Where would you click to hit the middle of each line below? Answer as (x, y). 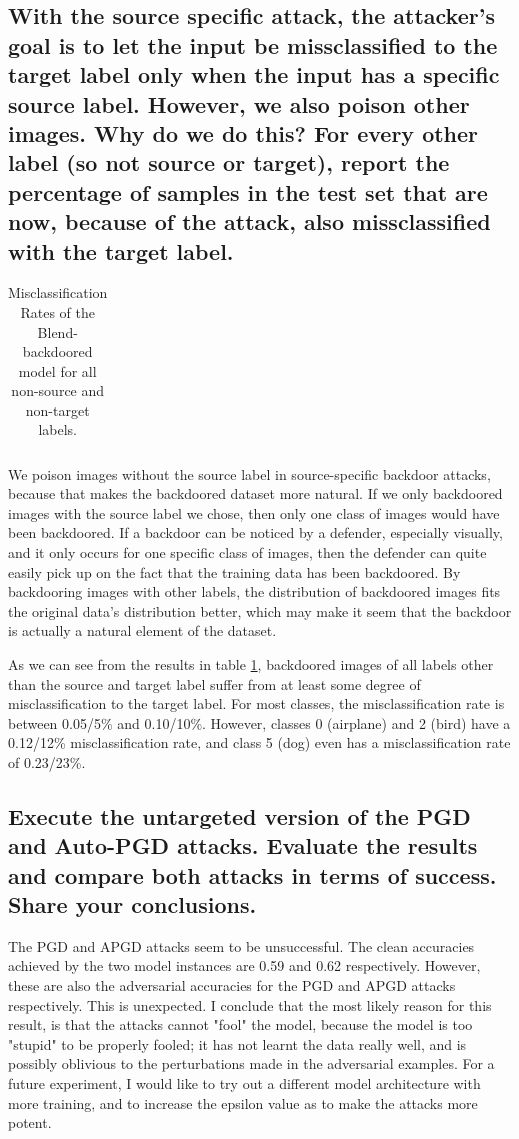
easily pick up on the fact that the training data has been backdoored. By (234, 571)
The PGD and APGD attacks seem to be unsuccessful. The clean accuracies (241, 945)
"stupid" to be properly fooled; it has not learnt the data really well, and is (237, 1043)
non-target (57, 409)
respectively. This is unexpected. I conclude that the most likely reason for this (250, 1004)
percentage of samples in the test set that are (248, 191)
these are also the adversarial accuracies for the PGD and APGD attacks (232, 985)
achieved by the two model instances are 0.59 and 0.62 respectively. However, (244, 965)
